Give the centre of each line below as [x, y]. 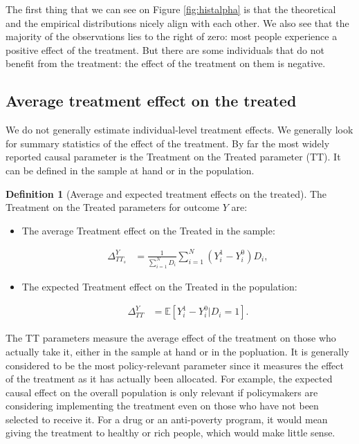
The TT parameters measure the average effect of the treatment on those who [171, 338]
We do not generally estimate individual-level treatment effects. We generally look [179, 130]
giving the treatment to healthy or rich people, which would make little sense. [171, 433]
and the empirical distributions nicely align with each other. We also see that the [177, 22]
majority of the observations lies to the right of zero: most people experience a [172, 36]
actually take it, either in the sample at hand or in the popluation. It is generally [177, 351]
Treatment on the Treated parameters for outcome [113, 207]
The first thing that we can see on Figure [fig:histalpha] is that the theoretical [171, 9]
